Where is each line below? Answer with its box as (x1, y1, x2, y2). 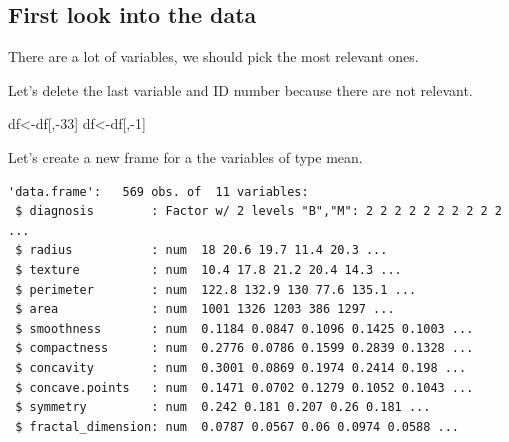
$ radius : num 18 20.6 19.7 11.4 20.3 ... (15, 243, 388, 258)
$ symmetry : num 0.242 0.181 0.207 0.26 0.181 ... (15, 400, 431, 415)
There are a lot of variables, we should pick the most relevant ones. (8, 46, 419, 67)
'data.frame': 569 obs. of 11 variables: (8, 184, 309, 199)
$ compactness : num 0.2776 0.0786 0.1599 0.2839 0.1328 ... (15, 341, 474, 356)
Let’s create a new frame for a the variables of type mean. (8, 146, 363, 167)
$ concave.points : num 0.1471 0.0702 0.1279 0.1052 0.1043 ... (15, 380, 474, 395)
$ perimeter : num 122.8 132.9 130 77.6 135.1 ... (15, 282, 417, 297)
